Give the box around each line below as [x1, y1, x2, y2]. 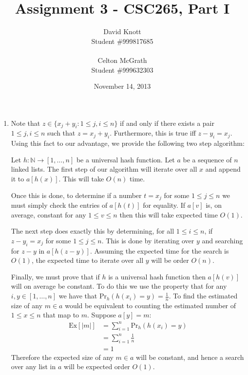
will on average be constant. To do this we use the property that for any [11, 281, 227, 291]
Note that [11, 118, 40, 128]
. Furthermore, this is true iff [110, 128, 196, 138]
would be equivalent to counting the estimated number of [65, 300, 236, 310]
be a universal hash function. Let [76, 154, 175, 164]
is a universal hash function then [108, 271, 206, 281]
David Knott [103, 26, 141, 37]
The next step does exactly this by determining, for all [11, 226, 174, 236]
